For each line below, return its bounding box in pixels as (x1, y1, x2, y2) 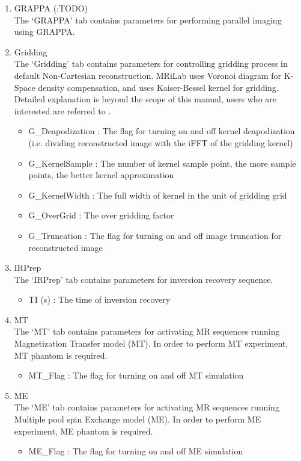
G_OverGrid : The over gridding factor (28, 209, 174, 221)
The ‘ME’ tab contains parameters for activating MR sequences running (14, 401, 279, 413)
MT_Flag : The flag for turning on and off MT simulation (28, 369, 244, 382)
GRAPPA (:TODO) (14, 2, 88, 14)
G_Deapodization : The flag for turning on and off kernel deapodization (28, 125, 295, 137)
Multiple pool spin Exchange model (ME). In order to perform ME (14, 413, 261, 425)
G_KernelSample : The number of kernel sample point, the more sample (28, 156, 296, 169)
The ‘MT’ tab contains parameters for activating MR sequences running (14, 325, 280, 338)
